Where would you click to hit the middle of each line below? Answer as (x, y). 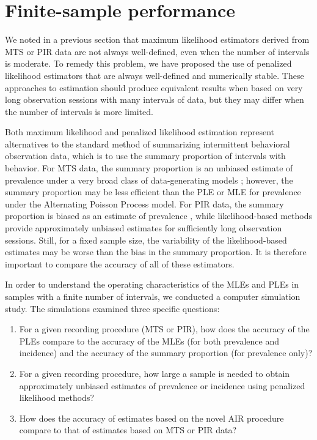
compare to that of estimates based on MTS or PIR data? (128, 430)
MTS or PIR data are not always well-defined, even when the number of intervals (157, 51)
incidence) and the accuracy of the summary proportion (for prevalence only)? (166, 353)
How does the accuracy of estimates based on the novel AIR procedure (151, 418)
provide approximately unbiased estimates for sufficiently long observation (144, 228)
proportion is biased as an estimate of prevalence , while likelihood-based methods (159, 216)
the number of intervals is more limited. (79, 111)
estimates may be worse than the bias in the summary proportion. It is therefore (156, 252)
